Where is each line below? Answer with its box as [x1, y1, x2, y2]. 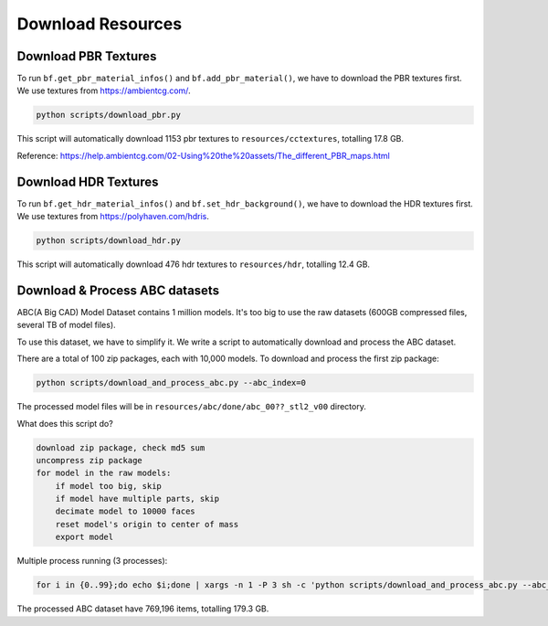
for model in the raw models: [36, 468, 172, 479]
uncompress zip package [36, 455, 143, 465]
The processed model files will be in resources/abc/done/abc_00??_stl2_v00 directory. [16, 401, 367, 412]
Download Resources [16, 14, 183, 34]
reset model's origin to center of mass [55, 519, 239, 529]
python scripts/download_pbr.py [36, 110, 182, 121]
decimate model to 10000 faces [55, 506, 195, 516]
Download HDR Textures [16, 174, 159, 189]
